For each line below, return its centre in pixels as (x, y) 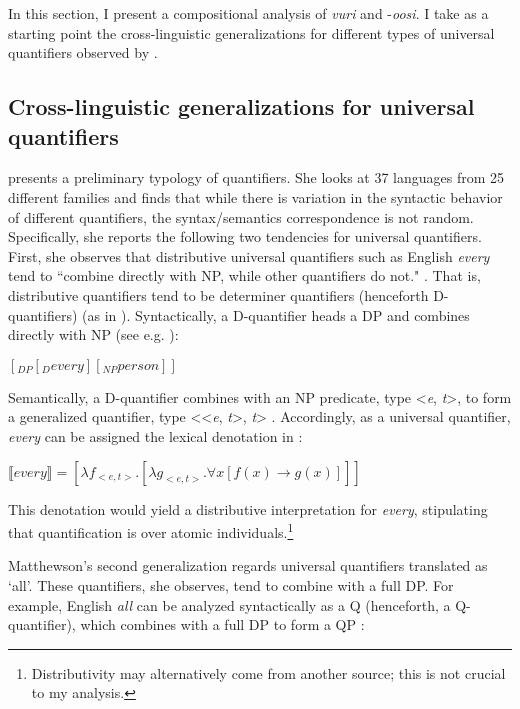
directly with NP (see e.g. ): (93, 334)
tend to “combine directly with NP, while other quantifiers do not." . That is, (244, 275)
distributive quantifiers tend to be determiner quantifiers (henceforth (218, 294)
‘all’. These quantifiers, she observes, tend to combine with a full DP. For (231, 584)
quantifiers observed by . (83, 52)
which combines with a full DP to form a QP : (222, 624)
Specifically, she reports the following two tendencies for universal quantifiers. (245, 236)
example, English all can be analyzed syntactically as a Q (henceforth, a (229, 604)
